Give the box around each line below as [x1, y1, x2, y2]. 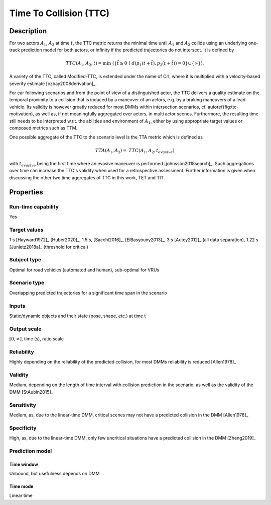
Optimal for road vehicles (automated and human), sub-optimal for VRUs [9, 267, 160, 273]
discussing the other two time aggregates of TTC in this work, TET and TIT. [9, 174, 165, 181]
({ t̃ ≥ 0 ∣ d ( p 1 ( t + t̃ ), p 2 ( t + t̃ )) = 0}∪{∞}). [112, 60, 204, 67]
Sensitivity [9, 401, 37, 408]
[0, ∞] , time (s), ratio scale [9, 336, 64, 342]
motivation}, [9, 111, 35, 117]
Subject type [9, 256, 42, 263]
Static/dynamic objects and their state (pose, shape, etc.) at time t [9, 313, 146, 319]
